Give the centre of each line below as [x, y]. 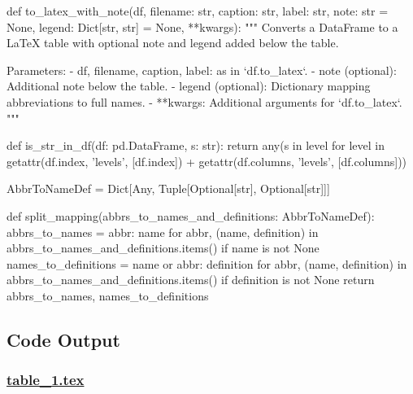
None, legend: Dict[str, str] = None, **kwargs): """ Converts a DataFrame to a [202, 26]
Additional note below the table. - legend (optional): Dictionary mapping [189, 86]
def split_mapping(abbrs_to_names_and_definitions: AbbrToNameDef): [191, 215]
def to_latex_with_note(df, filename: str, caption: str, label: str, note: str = [198, 11]
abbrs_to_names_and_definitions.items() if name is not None [163, 248]
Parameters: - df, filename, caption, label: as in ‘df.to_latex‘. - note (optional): [202, 70]
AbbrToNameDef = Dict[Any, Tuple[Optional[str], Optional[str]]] [168, 188]
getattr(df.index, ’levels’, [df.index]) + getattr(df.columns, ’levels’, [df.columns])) [207, 161]
